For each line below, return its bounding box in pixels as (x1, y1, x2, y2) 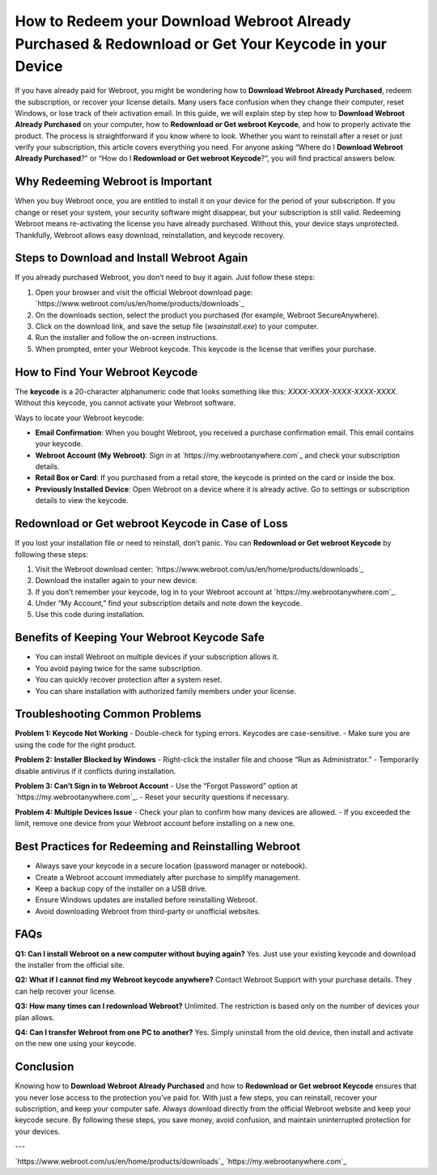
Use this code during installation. (35, 610, 145, 619)
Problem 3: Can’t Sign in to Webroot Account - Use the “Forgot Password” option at (15, 781, 298, 791)
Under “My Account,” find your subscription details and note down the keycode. (35, 598, 303, 608)
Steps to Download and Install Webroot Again (15, 251, 248, 265)
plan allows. (15, 1012, 55, 1022)
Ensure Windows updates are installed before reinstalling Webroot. (35, 895, 258, 905)
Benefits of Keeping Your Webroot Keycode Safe (15, 631, 265, 645)
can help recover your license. (15, 986, 117, 996)
